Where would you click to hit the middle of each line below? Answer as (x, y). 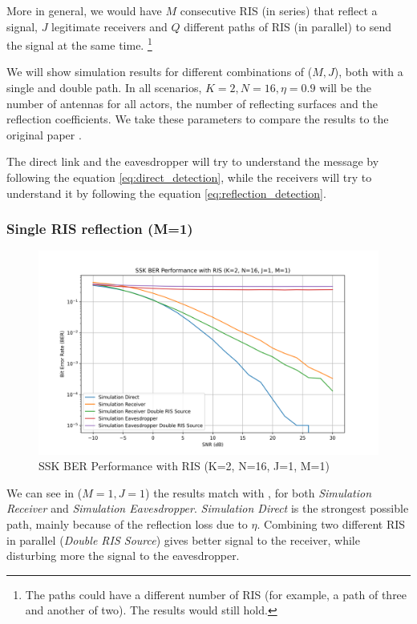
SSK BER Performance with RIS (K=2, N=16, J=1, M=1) (184, 466)
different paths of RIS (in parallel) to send (287, 26)
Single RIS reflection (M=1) (100, 229)
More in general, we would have (84, 10)
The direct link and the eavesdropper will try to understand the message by (193, 161)
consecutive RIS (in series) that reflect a (279, 10)
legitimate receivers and (109, 26)
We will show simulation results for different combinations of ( (160, 72)
